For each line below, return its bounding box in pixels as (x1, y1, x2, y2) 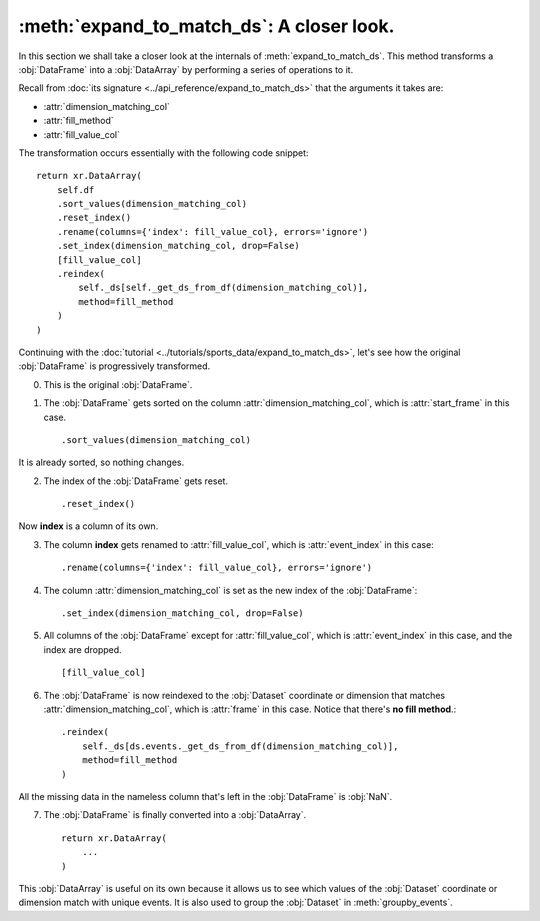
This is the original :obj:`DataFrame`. (43, 378, 193, 390)
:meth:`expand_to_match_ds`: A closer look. (18, 15, 395, 37)
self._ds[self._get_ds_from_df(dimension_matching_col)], (78, 282, 369, 294)
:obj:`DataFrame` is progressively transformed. (18, 360, 211, 372)
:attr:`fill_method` (43, 115, 114, 127)
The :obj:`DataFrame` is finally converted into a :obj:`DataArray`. (43, 809, 307, 821)
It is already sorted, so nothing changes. (18, 456, 185, 469)
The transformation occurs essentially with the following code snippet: (18, 146, 309, 159)
